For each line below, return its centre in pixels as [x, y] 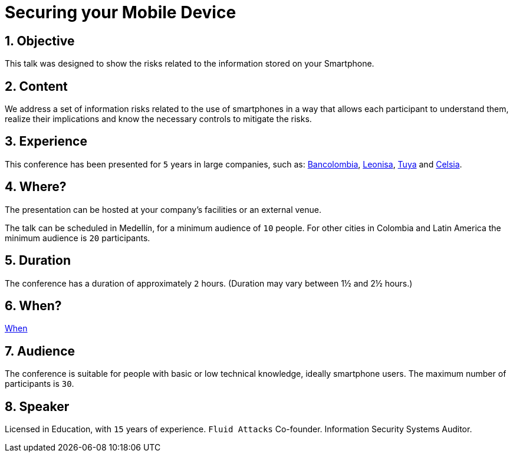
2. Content [36, 86]
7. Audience [40, 351]
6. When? [33, 305]
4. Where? [36, 187]
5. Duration [38, 261]
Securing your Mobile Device [121, 12]
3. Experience [46, 142]
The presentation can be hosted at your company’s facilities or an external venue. [163, 209]
